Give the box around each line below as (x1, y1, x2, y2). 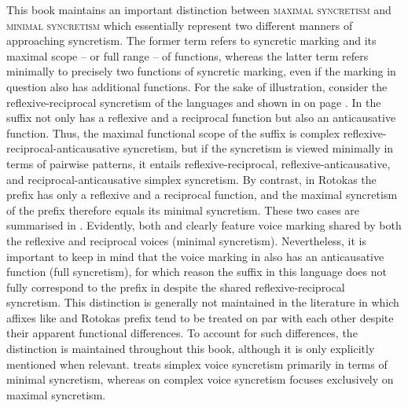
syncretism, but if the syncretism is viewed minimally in (123, 140, 394, 156)
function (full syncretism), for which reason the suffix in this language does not (6, 263, 387, 280)
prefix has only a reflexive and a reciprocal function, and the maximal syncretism (6, 186, 398, 203)
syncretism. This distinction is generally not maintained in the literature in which (6, 294, 399, 311)
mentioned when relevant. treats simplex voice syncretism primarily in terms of (6, 355, 388, 372)
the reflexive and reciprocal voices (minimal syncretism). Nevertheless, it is (6, 232, 366, 248)
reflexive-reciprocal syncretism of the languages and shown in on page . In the (6, 94, 381, 110)
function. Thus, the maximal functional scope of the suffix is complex (6, 124, 340, 141)
